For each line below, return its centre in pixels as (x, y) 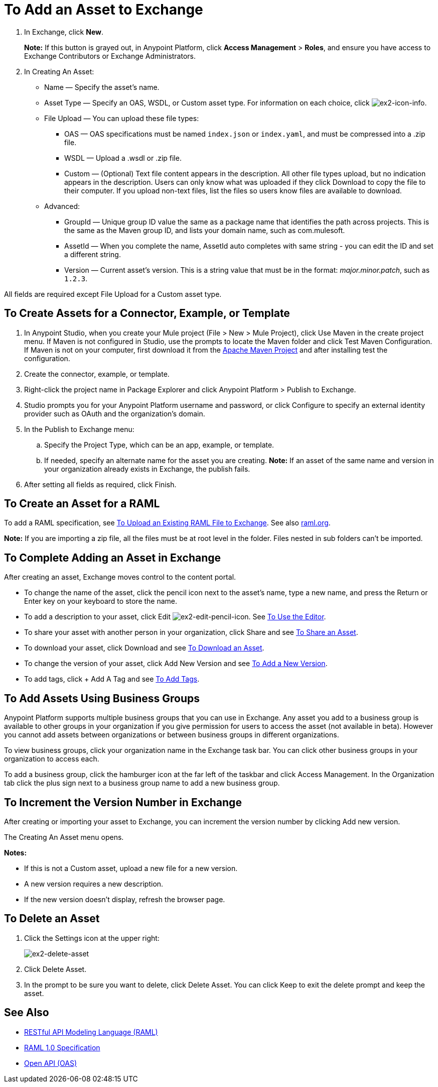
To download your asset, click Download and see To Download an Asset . (144, 648)
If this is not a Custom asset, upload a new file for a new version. (131, 868)
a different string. (93, 254)
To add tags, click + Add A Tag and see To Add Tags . (112, 679)
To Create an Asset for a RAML (82, 504)
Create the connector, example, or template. (97, 374)
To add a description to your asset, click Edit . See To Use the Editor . (175, 617)
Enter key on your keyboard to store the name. (101, 601)
